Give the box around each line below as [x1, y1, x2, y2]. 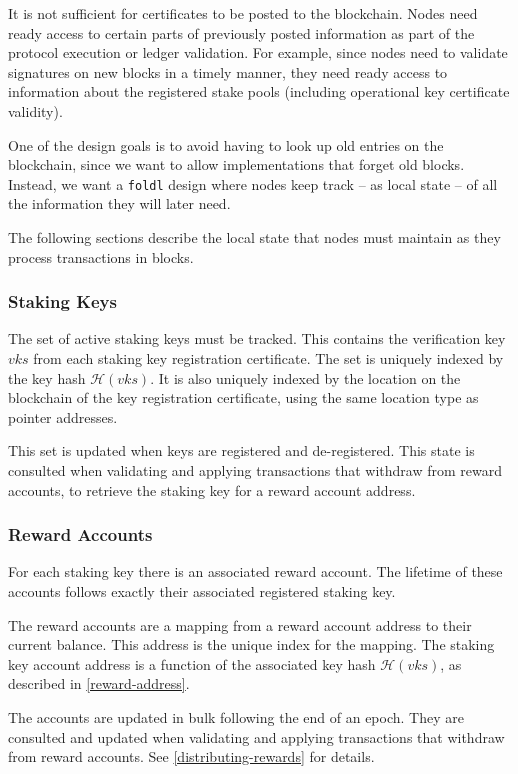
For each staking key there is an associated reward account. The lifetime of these [8, 561, 503, 582]
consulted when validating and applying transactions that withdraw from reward [8, 459, 502, 480]
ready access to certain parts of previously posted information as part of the [8, 22, 475, 43]
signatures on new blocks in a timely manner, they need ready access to [8, 61, 448, 82]
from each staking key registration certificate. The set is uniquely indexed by [33, 348, 504, 368]
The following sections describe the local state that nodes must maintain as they [8, 227, 501, 247]
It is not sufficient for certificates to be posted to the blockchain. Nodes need [8, 3, 478, 23]
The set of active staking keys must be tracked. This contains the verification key [8, 328, 506, 349]
